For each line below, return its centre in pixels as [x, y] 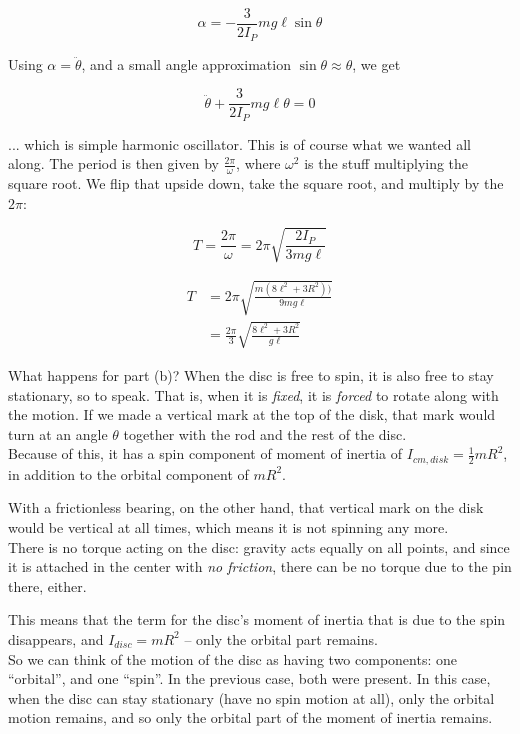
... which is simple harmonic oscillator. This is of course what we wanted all [239, 143]
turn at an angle [58, 433]
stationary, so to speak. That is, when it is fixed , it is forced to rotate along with [253, 394]
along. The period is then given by [113, 163]
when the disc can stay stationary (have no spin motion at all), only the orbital [251, 697]
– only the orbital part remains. [281, 638]
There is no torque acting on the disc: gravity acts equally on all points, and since [259, 546]
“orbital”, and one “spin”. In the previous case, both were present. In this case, [249, 678]
